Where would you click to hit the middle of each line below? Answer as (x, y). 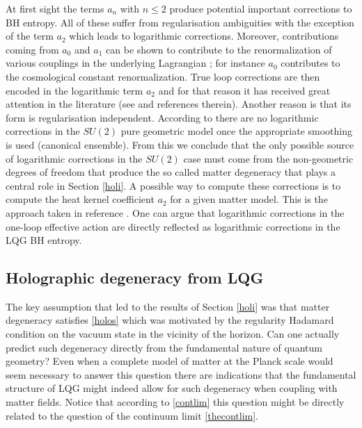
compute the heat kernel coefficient (80, 199)
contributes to (310, 63)
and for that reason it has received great (244, 90)
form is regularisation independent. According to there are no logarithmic (162, 117)
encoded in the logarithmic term (74, 90)
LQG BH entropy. (44, 240)
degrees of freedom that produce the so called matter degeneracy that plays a (171, 172)
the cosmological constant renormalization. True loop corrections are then (163, 76)
